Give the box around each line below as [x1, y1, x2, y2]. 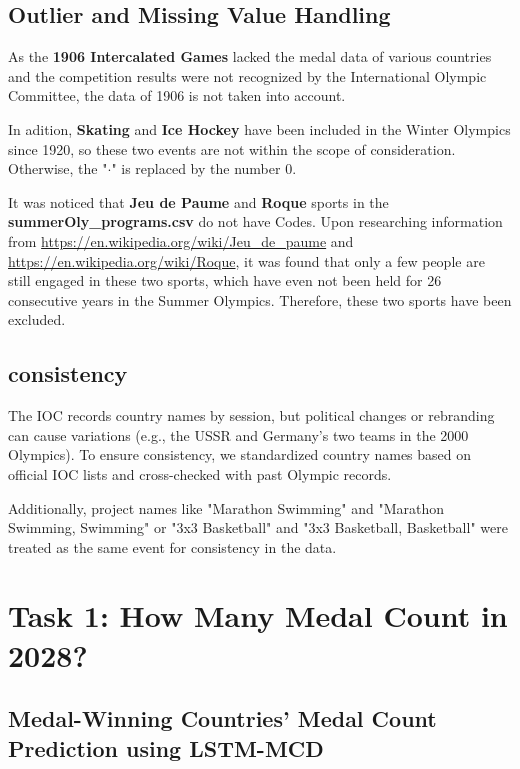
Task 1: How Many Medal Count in [8, 595, 508, 636]
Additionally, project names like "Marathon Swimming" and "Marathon [8, 497, 444, 518]
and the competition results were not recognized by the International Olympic [8, 65, 487, 86]
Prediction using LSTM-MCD [8, 732, 324, 763]
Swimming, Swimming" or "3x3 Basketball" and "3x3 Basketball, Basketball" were [8, 517, 508, 538]
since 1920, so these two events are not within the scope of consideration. [8, 138, 456, 159]
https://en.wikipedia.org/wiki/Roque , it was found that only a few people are [8, 250, 485, 271]
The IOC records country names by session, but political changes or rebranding [8, 405, 495, 426]
